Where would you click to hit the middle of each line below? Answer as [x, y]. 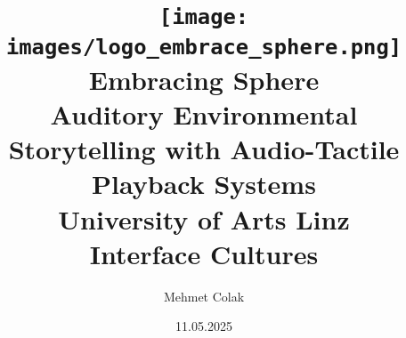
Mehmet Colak [204, 296]
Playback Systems [204, 184]
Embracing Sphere [204, 79]
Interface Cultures [204, 253]
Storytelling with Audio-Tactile [204, 149]
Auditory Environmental [204, 114]
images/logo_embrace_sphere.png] [204, 47]
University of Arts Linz [204, 218]
